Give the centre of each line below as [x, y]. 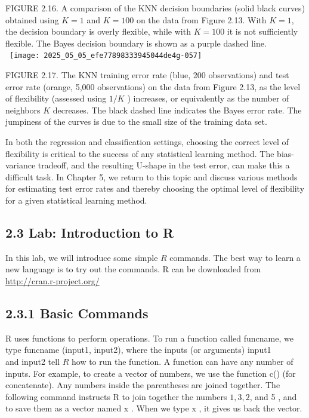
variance [21, 165]
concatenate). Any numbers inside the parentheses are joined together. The [143, 385]
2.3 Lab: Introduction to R [90, 232]
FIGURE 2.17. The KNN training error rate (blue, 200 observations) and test [147, 75]
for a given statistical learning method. [76, 200]
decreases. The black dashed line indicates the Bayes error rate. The [177, 110]
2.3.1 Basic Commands [77, 313]
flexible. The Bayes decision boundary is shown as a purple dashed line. [136, 43]
